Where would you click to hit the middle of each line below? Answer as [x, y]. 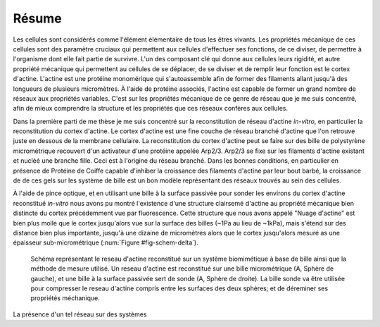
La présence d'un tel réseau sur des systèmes [80, 314]
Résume [38, 18]
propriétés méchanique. [65, 298]
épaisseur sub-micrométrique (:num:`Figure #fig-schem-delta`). [106, 242]
